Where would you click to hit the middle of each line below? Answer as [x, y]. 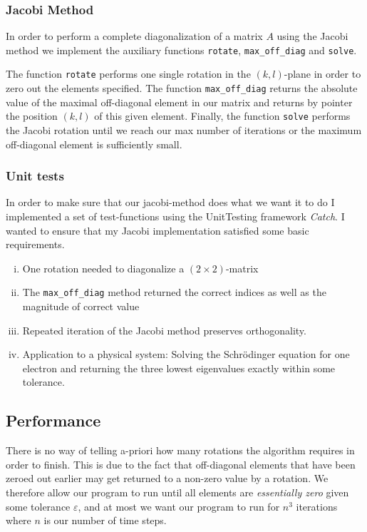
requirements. [35, 244]
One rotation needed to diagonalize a [103, 268]
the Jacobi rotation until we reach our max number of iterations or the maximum [184, 130]
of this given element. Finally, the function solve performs [222, 116]
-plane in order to [322, 74]
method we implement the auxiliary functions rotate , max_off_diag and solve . [181, 50]
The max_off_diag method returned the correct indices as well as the [174, 292]
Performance [53, 420]
